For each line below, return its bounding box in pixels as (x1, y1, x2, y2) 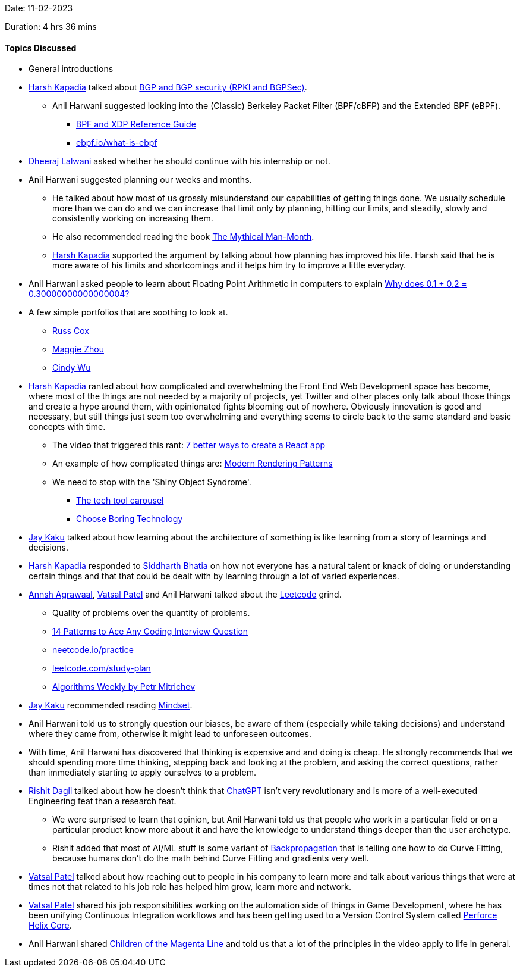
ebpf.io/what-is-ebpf (76, 137, 157, 148)
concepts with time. (29, 421, 106, 432)
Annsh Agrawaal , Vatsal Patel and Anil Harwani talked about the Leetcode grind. (29, 589, 342, 600)
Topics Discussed (5, 42, 77, 53)
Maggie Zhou (52, 344, 104, 355)
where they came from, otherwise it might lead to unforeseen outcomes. (29, 729, 311, 739)
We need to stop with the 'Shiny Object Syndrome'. (52, 477, 251, 487)
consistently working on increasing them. (52, 213, 213, 224)
